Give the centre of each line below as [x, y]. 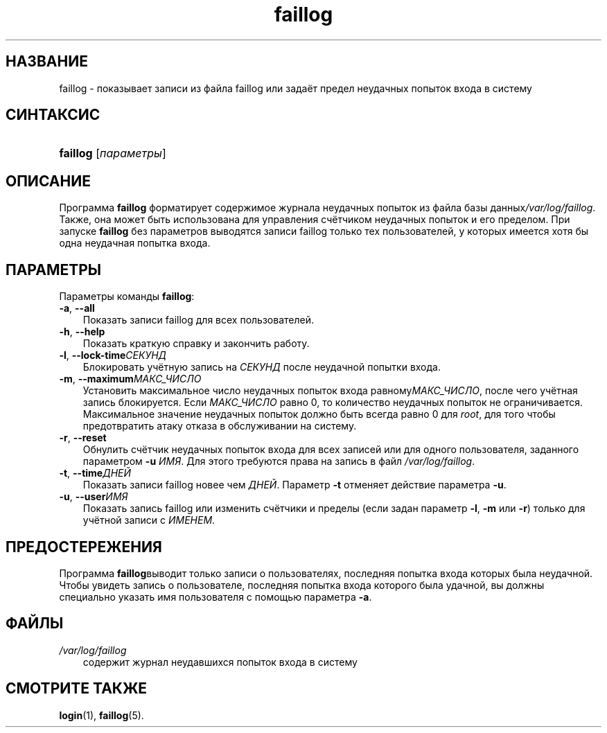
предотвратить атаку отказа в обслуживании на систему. [220, 426]
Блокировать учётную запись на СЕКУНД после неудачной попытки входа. [262, 367]
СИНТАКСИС [53, 115]
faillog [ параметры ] [113, 153]
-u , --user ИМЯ [94, 497]
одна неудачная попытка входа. [135, 243]
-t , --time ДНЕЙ [95, 473]
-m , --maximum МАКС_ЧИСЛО [130, 379]
